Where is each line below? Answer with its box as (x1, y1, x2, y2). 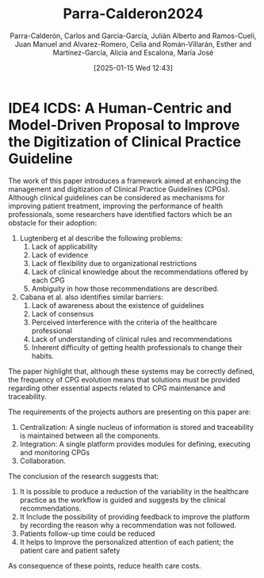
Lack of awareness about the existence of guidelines (31, 300, 205, 310)
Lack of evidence (31, 250, 89, 260)
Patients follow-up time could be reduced (19, 528, 155, 538)
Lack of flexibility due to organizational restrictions (31, 258, 197, 268)
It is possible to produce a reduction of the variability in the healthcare (19, 486, 250, 496)
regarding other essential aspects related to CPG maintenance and (8, 383, 226, 393)
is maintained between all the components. (19, 431, 161, 440)
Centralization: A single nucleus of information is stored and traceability (19, 422, 254, 432)
